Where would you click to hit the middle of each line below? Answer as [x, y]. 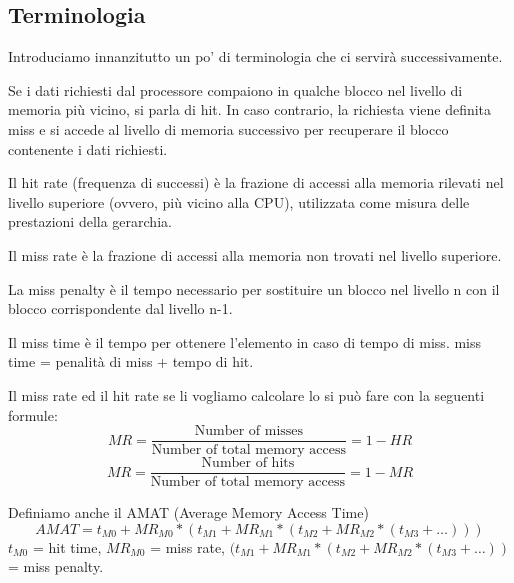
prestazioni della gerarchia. [90, 221]
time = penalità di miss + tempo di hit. [131, 361]
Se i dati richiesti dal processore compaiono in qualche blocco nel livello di [235, 89]
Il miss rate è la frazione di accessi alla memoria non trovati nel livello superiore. [255, 254]
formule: [33, 414]
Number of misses [249, 431]
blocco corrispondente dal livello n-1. [120, 308]
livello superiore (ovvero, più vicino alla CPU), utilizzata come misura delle [239, 201]
